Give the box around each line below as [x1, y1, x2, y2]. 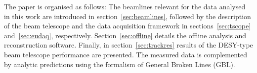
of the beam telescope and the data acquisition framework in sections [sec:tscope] [4, 21, 251, 31]
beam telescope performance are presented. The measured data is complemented [4, 49, 247, 59]
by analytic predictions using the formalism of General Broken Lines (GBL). [4, 59, 235, 69]
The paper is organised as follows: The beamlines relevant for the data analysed [4, 1, 246, 11]
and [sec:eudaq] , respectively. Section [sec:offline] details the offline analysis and [4, 30, 247, 40]
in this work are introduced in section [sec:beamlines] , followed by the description [4, 11, 251, 21]
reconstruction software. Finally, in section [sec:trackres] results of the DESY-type [4, 40, 253, 50]
